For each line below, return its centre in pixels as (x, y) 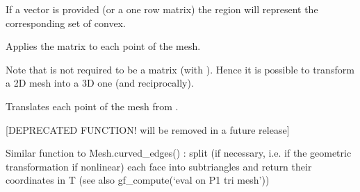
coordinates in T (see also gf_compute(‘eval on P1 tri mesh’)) (138, 180)
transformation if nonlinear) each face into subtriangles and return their (159, 166)
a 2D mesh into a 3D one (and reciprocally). (100, 83)
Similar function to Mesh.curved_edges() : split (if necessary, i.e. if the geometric (179, 153)
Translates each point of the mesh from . (92, 106)
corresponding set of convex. (66, 23)
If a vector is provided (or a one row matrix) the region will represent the (162, 9)
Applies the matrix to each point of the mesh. (103, 46)
